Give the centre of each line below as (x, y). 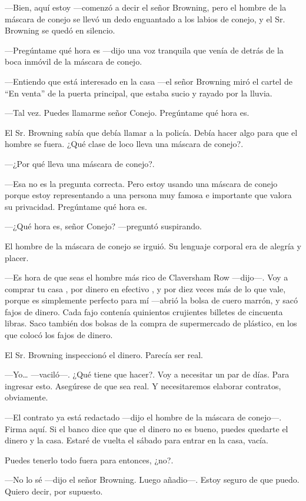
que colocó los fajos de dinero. (59, 335)
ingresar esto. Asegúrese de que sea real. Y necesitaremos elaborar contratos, (143, 385)
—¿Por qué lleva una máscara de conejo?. (80, 163)
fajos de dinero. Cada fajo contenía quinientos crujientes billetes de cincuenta (144, 311)
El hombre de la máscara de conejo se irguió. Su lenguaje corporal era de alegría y (153, 246)
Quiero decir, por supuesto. (54, 491)
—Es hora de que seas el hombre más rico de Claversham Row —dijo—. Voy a (147, 277)
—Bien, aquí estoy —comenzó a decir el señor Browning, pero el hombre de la (146, 7)
